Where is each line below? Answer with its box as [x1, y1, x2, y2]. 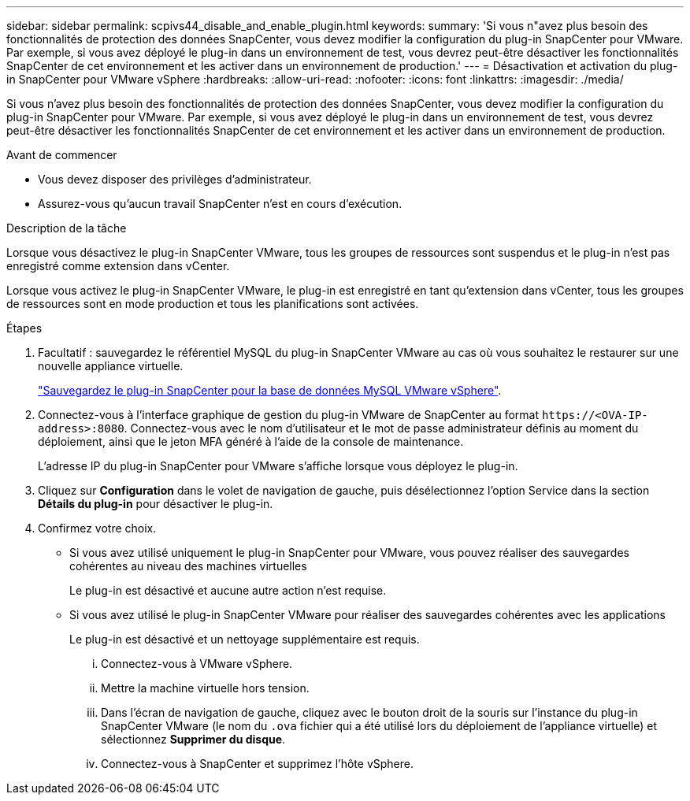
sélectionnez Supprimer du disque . [101, 732, 286, 746]
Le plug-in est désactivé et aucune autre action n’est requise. [69, 584, 387, 597]
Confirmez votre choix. [38, 521, 157, 535]
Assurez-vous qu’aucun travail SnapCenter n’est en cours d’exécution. [38, 197, 402, 210]
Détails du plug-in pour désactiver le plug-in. [38, 497, 273, 510]
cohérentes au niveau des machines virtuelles [69, 559, 307, 573]
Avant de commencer [6, 148, 117, 161]
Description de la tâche [6, 221, 127, 235]
